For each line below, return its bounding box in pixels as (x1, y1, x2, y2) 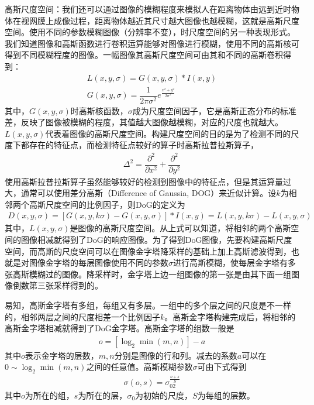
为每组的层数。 (197, 389, 255, 401)
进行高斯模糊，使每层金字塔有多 (173, 256, 296, 269)
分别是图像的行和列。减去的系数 (114, 349, 237, 361)
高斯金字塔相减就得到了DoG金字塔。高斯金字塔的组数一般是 (5, 322, 234, 334)
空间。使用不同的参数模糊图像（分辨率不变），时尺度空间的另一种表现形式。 (5, 26, 295, 38)
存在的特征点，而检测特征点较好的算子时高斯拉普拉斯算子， (29, 139, 258, 151)
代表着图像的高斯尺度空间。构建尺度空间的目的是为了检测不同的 (45, 127, 291, 139)
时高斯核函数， (70, 104, 128, 116)
